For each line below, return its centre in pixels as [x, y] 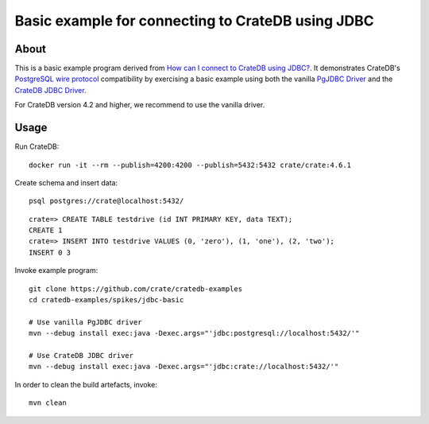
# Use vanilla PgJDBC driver [85, 322]
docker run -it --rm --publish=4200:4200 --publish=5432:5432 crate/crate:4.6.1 [190, 165]
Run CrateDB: [37, 146]
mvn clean [48, 403]
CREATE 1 [46, 230]
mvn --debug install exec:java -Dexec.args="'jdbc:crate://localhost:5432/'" [184, 367]
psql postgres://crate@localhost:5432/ [106, 201]
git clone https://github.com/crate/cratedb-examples [135, 289]
